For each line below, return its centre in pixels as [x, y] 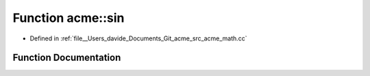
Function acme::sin [69, 18]
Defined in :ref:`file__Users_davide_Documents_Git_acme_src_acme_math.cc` [138, 38]
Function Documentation [67, 58]
